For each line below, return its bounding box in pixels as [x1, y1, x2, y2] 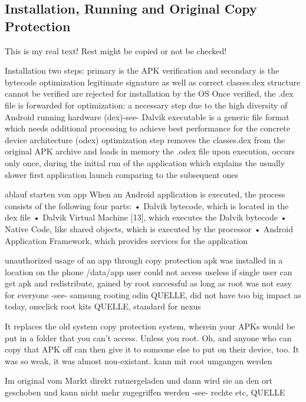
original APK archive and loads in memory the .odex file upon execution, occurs [5, 145, 295, 157]
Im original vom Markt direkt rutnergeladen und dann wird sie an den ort [5, 374, 272, 387]
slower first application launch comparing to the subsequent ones [5, 168, 239, 180]
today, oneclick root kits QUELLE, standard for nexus [5, 300, 201, 312]
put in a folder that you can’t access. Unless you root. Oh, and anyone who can [5, 331, 292, 344]
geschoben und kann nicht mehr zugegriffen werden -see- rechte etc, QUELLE [5, 386, 285, 398]
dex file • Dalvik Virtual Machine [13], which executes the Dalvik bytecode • [5, 211, 287, 223]
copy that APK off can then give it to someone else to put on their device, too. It [5, 343, 300, 355]
